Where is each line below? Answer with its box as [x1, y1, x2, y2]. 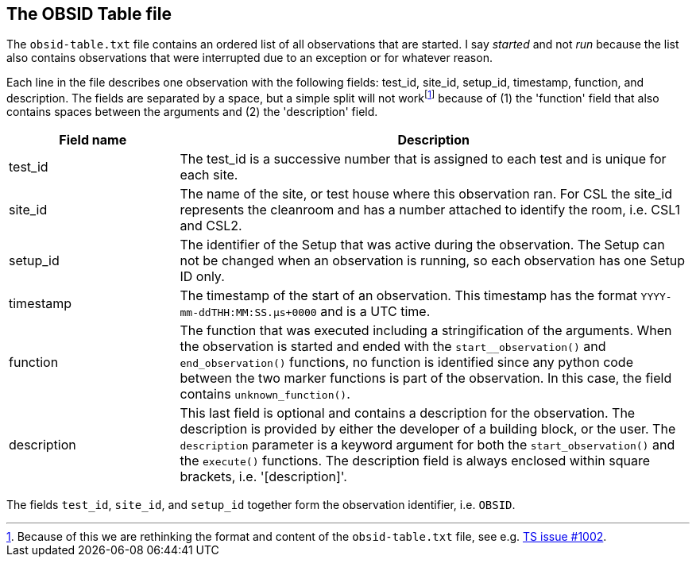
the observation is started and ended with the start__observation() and [180, 338, 606, 355]
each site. [180, 167, 238, 183]
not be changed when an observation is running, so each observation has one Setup [180, 253, 686, 269]
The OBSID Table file [6, 4, 172, 24]
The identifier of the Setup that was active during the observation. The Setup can [180, 237, 665, 253]
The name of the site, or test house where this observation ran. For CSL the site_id [180, 186, 672, 202]
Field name [59, 132, 127, 148]
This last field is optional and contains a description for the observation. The [180, 405, 636, 422]
